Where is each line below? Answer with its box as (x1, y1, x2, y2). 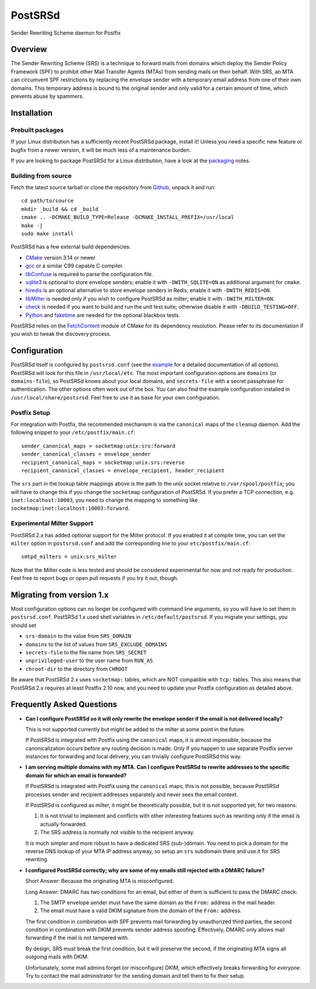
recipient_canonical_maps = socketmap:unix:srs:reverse (21, 459, 185, 466)
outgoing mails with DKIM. (25, 953, 89, 960)
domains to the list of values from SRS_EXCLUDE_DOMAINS (25, 640, 167, 647)
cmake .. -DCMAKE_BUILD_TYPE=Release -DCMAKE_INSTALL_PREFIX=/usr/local (21, 214, 234, 221)
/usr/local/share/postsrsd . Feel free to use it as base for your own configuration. (11, 394, 221, 401)
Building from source (11, 172, 72, 180)
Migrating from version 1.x (11, 589, 109, 600)
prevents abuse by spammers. (11, 93, 84, 100)
